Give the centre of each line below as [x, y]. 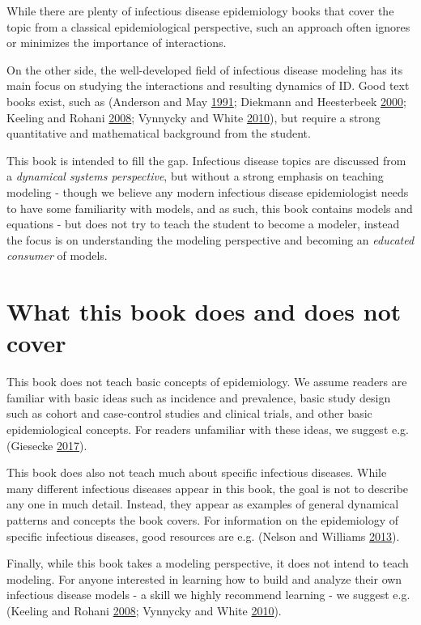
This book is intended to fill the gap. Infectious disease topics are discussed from [206, 160]
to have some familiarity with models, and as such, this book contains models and [210, 208]
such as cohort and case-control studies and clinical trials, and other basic [189, 413]
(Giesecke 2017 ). [47, 445]
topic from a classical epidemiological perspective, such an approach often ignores [208, 26]
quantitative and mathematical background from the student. [159, 133]
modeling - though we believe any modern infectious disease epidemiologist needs [208, 191]
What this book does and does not [204, 311]
